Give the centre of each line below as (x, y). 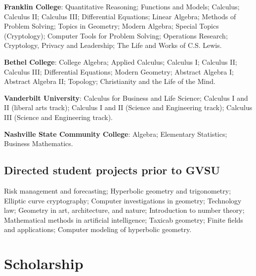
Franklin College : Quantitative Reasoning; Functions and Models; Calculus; (122, 6)
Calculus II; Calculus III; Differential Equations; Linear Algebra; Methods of (120, 16)
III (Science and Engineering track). (59, 117)
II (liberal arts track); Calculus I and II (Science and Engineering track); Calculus (128, 107)
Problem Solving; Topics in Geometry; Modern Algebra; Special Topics (111, 26)
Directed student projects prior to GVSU (112, 170)
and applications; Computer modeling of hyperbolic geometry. (98, 229)
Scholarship (44, 263)
